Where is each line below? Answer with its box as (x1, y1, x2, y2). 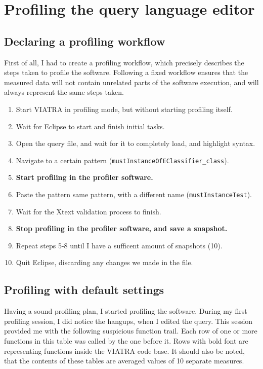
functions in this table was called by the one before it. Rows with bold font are (4, 336, 248, 346)
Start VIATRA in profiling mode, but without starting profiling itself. (16, 103, 233, 114)
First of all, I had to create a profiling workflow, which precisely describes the (4, 57, 244, 67)
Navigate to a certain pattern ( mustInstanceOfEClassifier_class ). (16, 155, 229, 165)
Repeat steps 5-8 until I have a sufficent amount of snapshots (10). (16, 240, 223, 250)
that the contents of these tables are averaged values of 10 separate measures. (4, 355, 244, 366)
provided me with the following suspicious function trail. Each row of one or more (4, 325, 257, 336)
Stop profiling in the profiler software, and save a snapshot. (16, 223, 228, 234)
